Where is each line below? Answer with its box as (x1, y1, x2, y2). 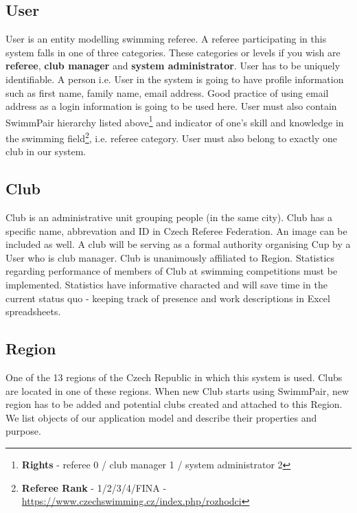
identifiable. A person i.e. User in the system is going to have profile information (5, 71, 344, 86)
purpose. (5, 424, 41, 438)
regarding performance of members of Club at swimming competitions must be (5, 264, 338, 278)
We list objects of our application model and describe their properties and (5, 410, 317, 424)
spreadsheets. (5, 304, 61, 319)
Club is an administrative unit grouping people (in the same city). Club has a (5, 210, 333, 225)
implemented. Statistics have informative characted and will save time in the (5, 277, 327, 292)
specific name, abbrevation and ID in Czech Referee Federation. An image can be (5, 223, 347, 238)
